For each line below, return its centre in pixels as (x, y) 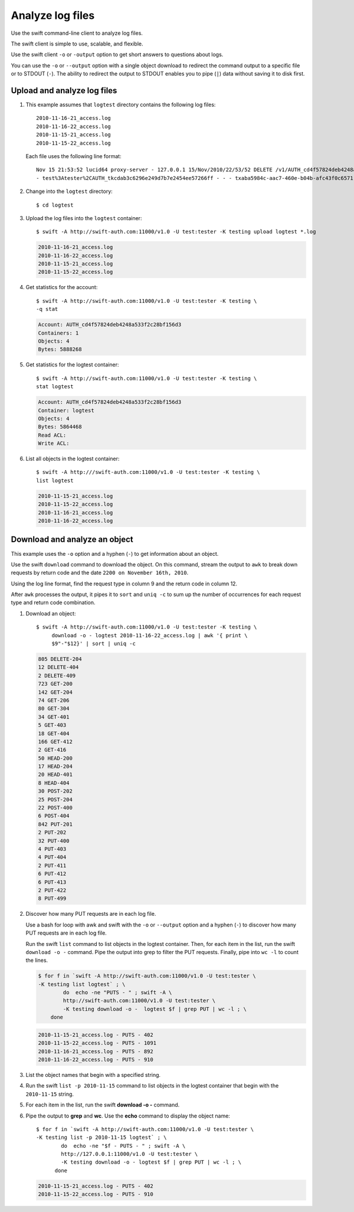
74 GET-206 (54, 700)
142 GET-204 (55, 692)
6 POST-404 (54, 816)
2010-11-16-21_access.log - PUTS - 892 (96, 1051)
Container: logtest (66, 410)
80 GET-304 (54, 709)
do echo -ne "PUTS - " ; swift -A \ (117, 992)
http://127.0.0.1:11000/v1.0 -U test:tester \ (130, 1154)
